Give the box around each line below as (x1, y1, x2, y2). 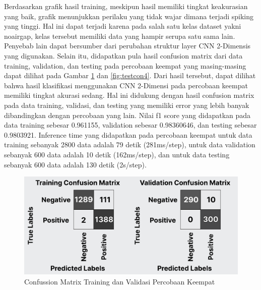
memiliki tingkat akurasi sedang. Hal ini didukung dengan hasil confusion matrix (4, 90, 254, 100)
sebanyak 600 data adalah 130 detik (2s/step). (4, 159, 147, 169)
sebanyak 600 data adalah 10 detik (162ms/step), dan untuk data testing (4, 149, 230, 159)
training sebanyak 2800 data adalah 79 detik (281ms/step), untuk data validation (4, 139, 255, 150)
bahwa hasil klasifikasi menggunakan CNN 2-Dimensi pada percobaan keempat (4, 80, 248, 90)
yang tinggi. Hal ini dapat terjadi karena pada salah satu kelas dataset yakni (4, 21, 241, 31)
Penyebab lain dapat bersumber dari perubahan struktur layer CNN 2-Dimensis (4, 40, 251, 51)
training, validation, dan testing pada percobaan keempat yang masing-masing (4, 60, 246, 71)
